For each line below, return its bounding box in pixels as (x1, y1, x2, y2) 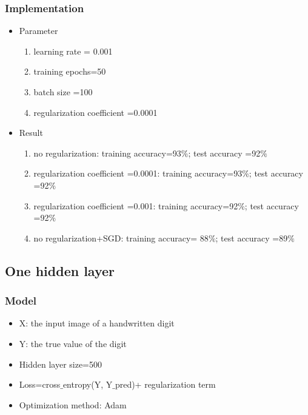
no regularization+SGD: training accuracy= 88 (33, 231, 209, 244)
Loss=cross (19, 378, 61, 391)
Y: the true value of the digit (19, 337, 127, 349)
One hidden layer (5, 261, 115, 280)
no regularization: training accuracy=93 (33, 146, 181, 159)
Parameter (19, 24, 58, 37)
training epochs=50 (33, 65, 106, 78)
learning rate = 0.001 (33, 44, 113, 57)
